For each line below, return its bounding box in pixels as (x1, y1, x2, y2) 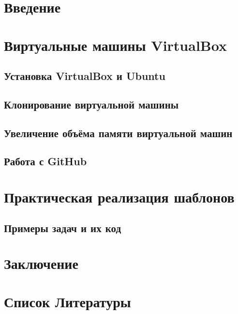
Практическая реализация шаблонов (4, 187, 235, 207)
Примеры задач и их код (4, 220, 121, 235)
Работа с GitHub (4, 154, 87, 169)
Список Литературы (4, 291, 131, 311)
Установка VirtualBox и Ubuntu (4, 68, 165, 83)
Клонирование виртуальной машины (4, 96, 179, 111)
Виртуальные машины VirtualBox (4, 35, 227, 55)
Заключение (4, 253, 78, 273)
